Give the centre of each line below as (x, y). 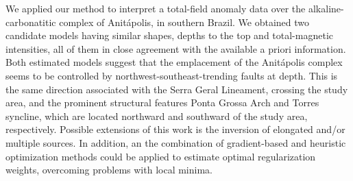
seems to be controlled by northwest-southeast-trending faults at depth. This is (172, 75)
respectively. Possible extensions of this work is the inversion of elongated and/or (175, 129)
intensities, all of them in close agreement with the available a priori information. (176, 48)
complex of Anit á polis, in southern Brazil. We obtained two (184, 22)
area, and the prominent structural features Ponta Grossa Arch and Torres (162, 102)
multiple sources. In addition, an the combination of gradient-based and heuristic (176, 142)
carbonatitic (31, 22)
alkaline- (326, 8)
